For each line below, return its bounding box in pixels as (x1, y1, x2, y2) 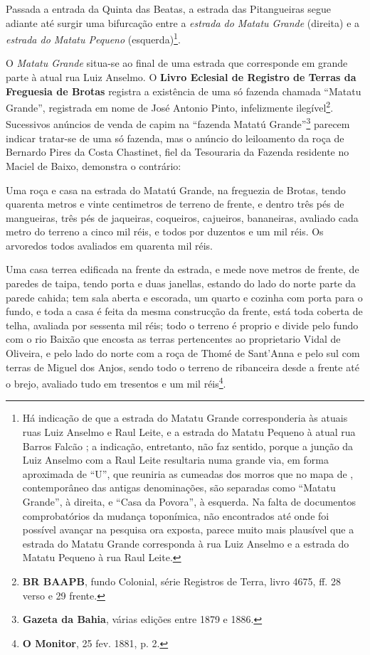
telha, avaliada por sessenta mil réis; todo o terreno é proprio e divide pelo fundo (6, 317, 359, 332)
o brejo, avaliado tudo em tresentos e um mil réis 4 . (6, 374, 226, 390)
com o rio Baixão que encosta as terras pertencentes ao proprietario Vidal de (6, 331, 341, 346)
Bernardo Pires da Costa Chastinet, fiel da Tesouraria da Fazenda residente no (6, 144, 349, 159)
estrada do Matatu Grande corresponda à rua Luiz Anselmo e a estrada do (22, 536, 349, 550)
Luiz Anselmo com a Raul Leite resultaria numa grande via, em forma (22, 452, 329, 467)
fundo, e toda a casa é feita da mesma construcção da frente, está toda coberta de (6, 304, 363, 319)
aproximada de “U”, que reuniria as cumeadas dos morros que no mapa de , (22, 466, 354, 481)
